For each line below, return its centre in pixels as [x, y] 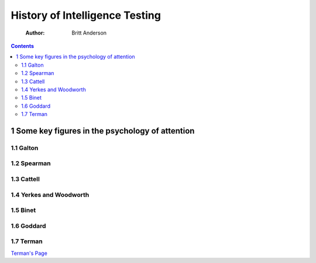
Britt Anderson [89, 33]
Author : [35, 33]
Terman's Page [29, 253]
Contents [23, 46]
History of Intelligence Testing [86, 15]
